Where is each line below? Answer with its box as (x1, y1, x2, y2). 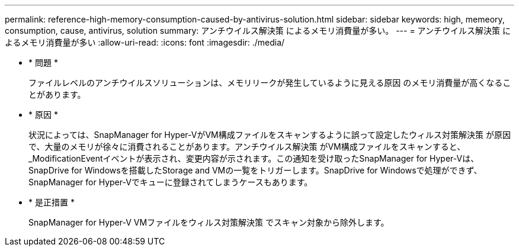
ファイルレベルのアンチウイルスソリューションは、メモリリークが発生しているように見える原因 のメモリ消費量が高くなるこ (28, 78, 511, 88)
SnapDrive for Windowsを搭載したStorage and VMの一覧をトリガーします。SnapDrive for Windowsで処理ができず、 (28, 165, 482, 175)
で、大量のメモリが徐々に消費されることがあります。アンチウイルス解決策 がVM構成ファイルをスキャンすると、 (28, 141, 466, 152)
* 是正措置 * (28, 197, 75, 207)
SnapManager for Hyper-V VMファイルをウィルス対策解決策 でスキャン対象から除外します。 (28, 217, 389, 227)
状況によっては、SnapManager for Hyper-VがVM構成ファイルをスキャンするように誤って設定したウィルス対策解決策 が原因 (28, 130, 511, 140)
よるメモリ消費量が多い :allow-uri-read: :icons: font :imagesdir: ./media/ (5, 37, 285, 47)
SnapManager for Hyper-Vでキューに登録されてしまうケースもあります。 (28, 177, 313, 187)
